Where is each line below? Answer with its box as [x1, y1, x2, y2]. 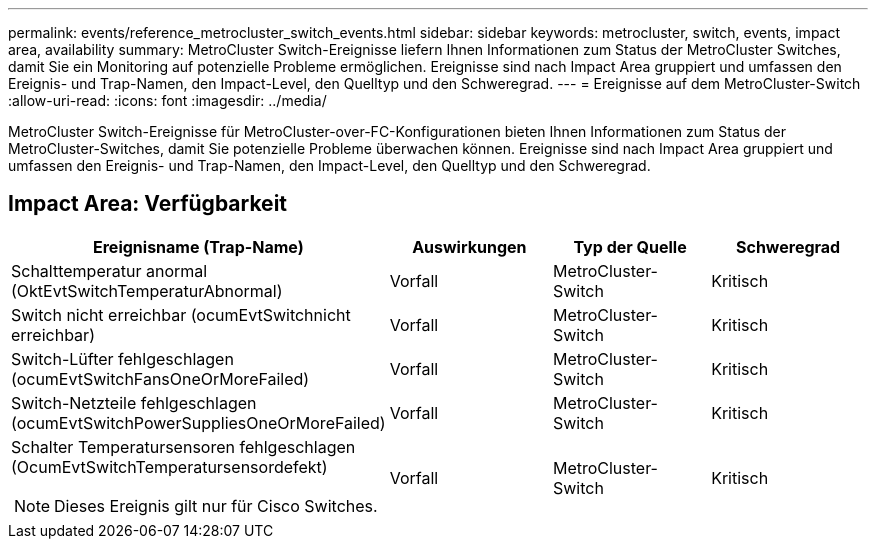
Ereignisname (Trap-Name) [93, 236, 304, 257]
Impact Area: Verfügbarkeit [8, 191, 288, 217]
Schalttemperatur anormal [11, 260, 208, 281]
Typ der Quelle [573, 236, 687, 257]
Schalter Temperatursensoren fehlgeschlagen [11, 436, 356, 457]
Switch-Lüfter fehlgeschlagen [11, 348, 234, 369]
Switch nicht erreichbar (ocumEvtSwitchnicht [11, 304, 351, 325]
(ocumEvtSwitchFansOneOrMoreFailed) [11, 368, 310, 389]
